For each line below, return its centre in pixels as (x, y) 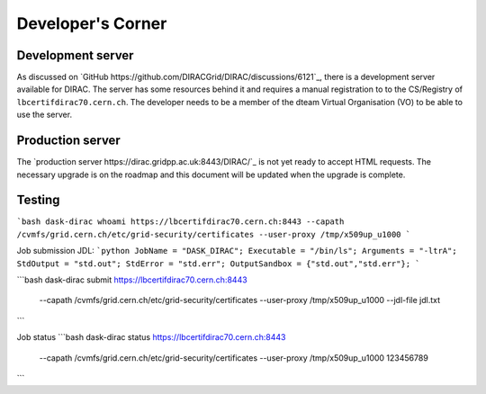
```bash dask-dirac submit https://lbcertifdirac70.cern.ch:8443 (132, 280)
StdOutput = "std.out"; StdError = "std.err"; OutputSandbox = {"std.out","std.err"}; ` (218, 264)
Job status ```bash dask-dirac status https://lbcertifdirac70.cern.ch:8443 (151, 337)
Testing (38, 200)
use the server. (44, 115)
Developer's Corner (92, 23)
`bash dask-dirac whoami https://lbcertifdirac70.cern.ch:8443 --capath (180, 222)
